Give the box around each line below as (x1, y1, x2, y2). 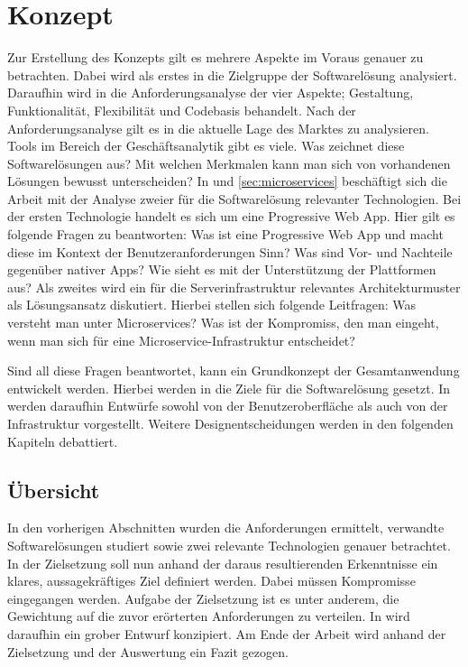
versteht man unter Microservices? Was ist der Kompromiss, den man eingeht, (7, 313, 439, 332)
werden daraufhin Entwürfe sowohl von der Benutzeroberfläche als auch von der (7, 396, 448, 415)
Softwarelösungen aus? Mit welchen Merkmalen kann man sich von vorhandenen (7, 153, 451, 172)
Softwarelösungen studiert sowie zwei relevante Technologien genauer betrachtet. (7, 535, 451, 554)
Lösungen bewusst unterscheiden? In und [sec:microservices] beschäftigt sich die (7, 171, 447, 190)
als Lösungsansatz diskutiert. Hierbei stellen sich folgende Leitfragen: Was (7, 295, 417, 314)
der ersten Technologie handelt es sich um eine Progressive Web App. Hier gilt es (7, 207, 455, 226)
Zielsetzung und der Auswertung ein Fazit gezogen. (7, 642, 289, 661)
